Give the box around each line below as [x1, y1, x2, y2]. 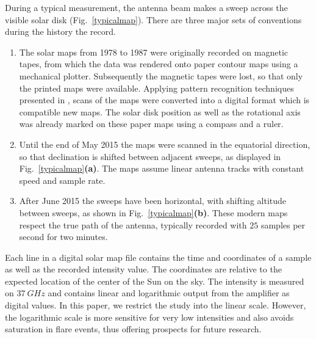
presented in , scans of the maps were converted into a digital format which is [19, 93, 310, 106]
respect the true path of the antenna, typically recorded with [19, 218, 247, 231]
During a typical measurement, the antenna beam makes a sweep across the [5, 1, 288, 13]
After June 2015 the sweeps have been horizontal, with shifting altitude [19, 194, 287, 207]
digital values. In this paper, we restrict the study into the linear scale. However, [5, 299, 306, 312]
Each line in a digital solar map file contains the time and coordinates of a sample [5, 250, 312, 263]
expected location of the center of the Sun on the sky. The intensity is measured [5, 274, 304, 287]
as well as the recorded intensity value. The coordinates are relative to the [5, 263, 282, 275]
